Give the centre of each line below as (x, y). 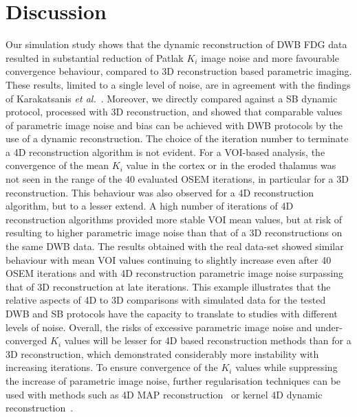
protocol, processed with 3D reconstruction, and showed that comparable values (174, 112)
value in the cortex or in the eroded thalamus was (231, 165)
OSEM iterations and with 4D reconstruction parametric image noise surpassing (175, 273)
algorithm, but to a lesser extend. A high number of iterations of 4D (150, 206)
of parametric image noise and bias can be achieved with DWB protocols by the (174, 125)
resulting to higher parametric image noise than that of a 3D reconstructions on (174, 233)
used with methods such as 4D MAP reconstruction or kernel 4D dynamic (164, 394)
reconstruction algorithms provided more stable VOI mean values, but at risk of (174, 219)
